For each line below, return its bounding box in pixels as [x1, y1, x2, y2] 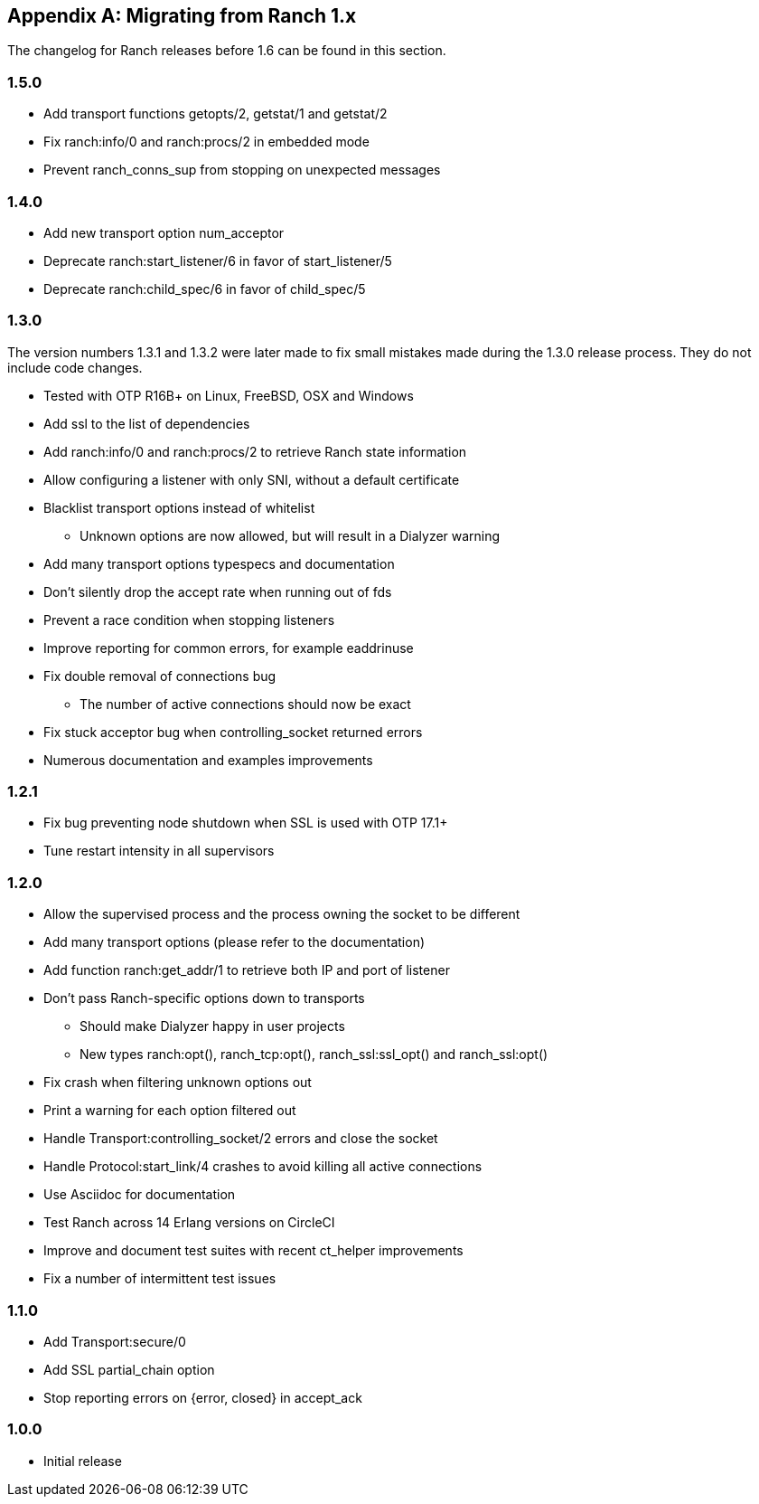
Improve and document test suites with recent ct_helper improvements [43, 1243, 464, 1259]
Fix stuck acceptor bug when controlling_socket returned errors [43, 724, 423, 740]
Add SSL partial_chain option [43, 1361, 215, 1377]
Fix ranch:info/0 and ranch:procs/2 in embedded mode [43, 134, 370, 150]
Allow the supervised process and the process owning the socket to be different [43, 906, 520, 922]
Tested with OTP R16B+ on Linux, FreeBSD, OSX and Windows [43, 387, 414, 403]
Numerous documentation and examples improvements [43, 752, 373, 768]
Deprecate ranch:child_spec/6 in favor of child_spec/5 [43, 280, 366, 297]
